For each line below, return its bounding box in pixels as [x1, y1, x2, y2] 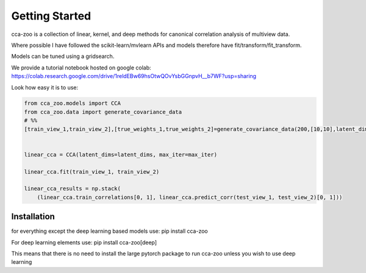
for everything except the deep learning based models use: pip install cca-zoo [11, 227, 208, 235]
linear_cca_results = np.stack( [24, 185, 121, 192]
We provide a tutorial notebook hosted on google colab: [11, 64, 152, 71]
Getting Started [11, 9, 91, 23]
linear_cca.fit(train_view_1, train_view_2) [24, 168, 160, 175]
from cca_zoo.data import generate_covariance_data [24, 108, 182, 115]
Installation [11, 211, 55, 222]
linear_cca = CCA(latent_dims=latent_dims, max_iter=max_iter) [24, 151, 218, 158]
